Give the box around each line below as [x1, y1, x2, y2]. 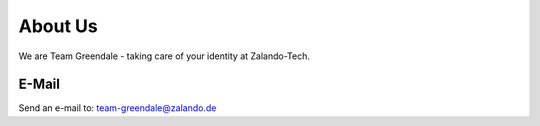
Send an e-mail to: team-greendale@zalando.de [18, 102, 217, 114]
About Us [18, 15, 99, 37]
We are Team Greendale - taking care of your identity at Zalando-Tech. [18, 50, 310, 62]
